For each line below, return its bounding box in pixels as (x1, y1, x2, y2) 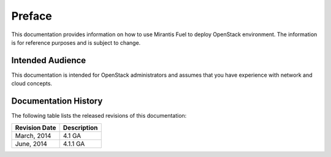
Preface (11, 9, 52, 23)
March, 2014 (15, 131, 51, 140)
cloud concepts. (11, 80, 52, 87)
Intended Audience (11, 55, 86, 66)
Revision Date (15, 123, 56, 132)
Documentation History (11, 96, 103, 107)
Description (63, 123, 98, 132)
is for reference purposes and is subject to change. (11, 39, 141, 46)
